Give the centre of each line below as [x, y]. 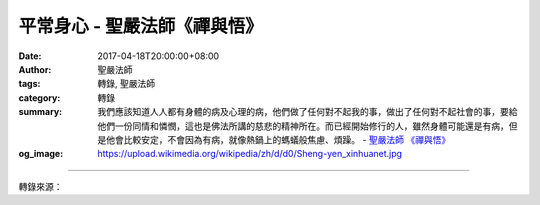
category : [39, 97]
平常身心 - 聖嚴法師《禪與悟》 [141, 26]
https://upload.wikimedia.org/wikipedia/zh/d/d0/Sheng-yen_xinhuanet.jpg [250, 154]
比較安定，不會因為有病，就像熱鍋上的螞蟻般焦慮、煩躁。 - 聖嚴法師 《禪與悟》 [287, 139]
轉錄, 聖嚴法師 [126, 84]
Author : [35, 69]
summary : [40, 112]
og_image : [41, 154]
